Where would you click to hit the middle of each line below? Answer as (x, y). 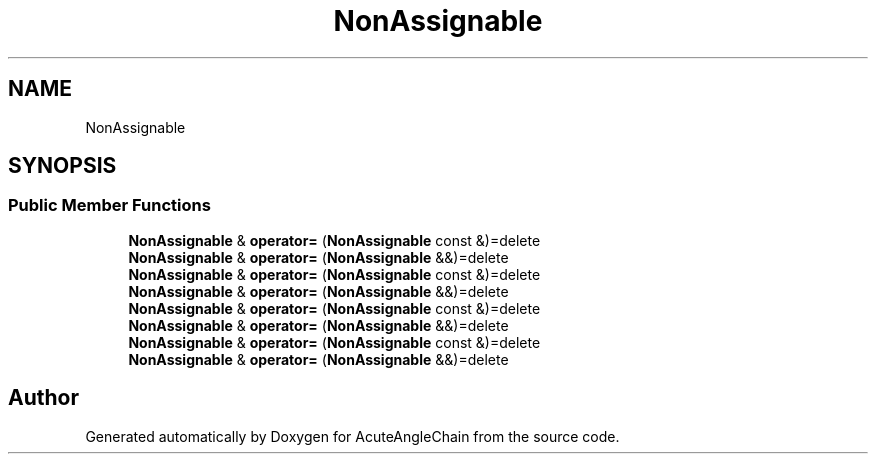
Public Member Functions (109, 205)
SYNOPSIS (62, 166)
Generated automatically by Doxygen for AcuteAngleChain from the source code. (352, 436)
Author (43, 398)
